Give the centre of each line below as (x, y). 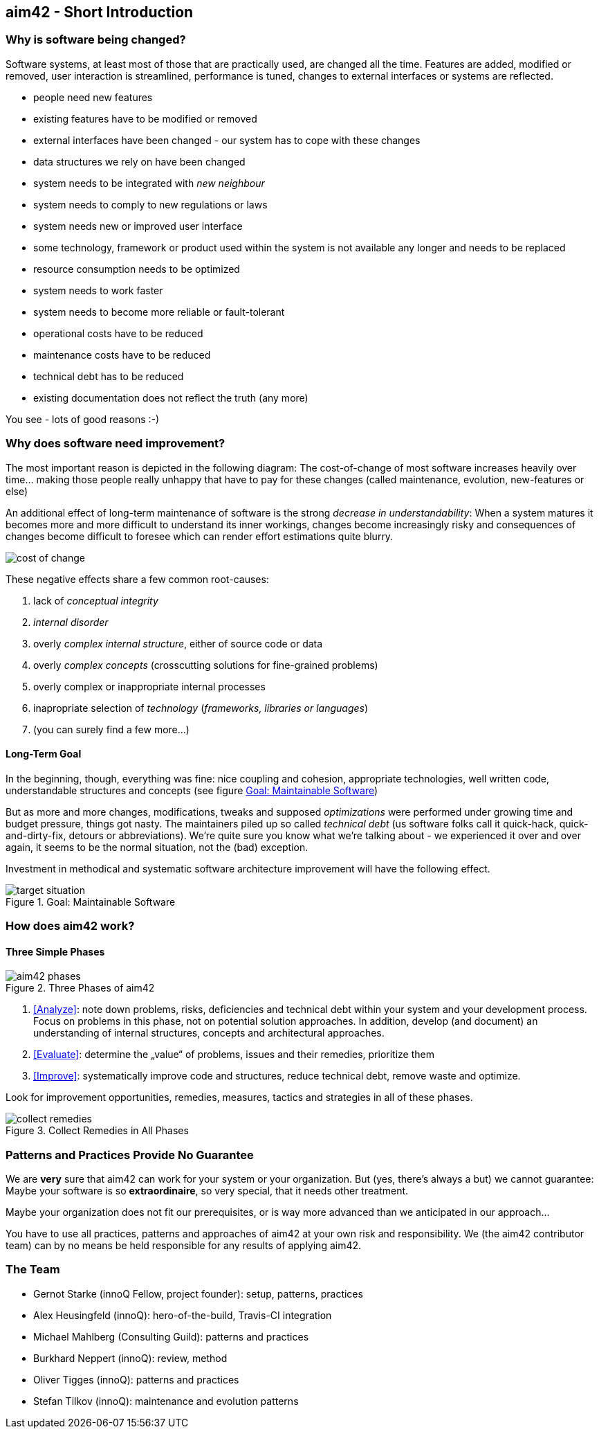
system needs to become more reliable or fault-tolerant (159, 312)
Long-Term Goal (44, 754)
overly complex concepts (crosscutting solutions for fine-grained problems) (206, 665)
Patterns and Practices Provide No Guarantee (130, 1155)
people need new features (93, 97)
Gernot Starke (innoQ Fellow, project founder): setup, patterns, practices (198, 1293)
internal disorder (71, 622)
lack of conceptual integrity (96, 600)
